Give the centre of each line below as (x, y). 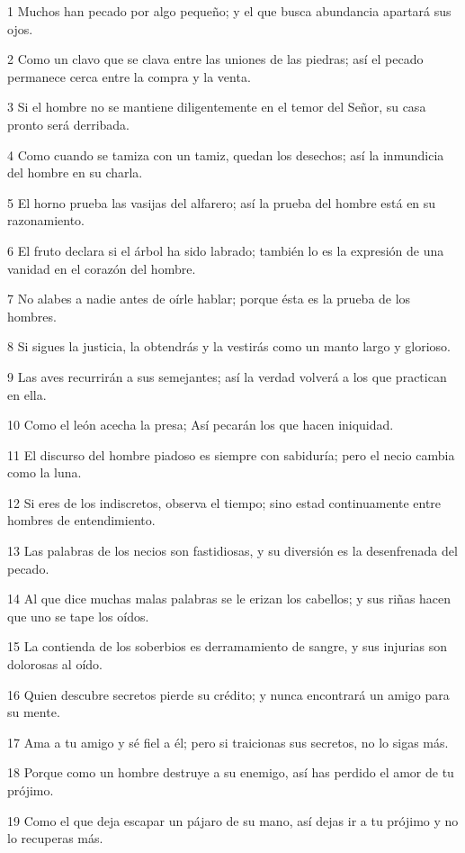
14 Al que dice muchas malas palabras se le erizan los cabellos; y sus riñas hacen (229, 599)
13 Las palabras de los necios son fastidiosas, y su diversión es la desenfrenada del (232, 551)
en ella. (27, 394)
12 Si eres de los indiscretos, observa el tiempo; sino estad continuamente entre (224, 502)
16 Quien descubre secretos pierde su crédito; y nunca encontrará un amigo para (228, 694)
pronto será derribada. (68, 124)
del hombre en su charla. (75, 172)
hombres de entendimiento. (81, 520)
